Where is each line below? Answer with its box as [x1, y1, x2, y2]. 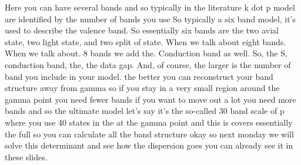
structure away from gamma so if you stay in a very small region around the [5, 82, 280, 94]
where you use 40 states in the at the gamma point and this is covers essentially [5, 116, 293, 128]
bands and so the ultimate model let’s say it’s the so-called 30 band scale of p [5, 105, 285, 117]
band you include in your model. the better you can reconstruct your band [5, 70, 273, 82]
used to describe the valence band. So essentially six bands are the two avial [5, 24, 279, 36]
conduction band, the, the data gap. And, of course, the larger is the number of [5, 58, 291, 70]
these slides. [5, 150, 48, 163]
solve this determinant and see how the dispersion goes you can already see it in [5, 139, 293, 151]
